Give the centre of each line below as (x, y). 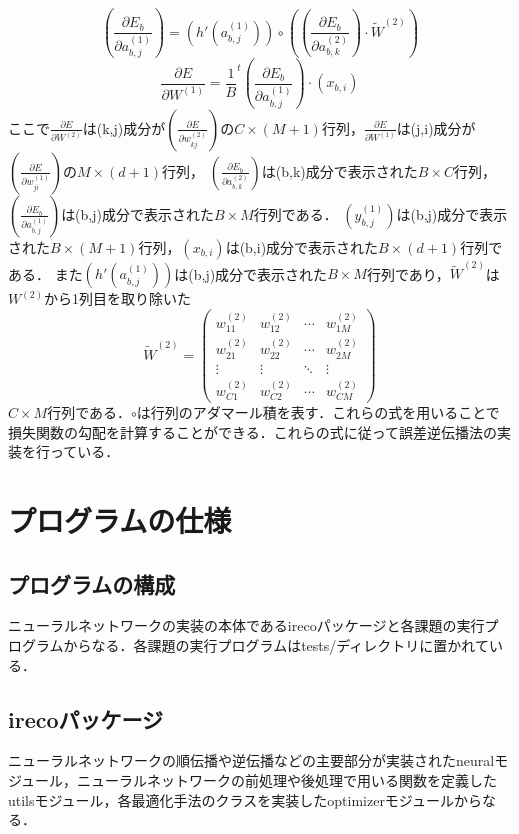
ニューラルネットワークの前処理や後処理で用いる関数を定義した (287, 779)
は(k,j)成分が (124, 127)
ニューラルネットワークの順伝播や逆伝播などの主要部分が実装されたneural (251, 760)
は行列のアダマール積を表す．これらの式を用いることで (318, 411)
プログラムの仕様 (120, 519)
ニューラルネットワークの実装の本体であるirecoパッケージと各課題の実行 (246, 625)
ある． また (45, 273)
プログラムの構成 (92, 583)
